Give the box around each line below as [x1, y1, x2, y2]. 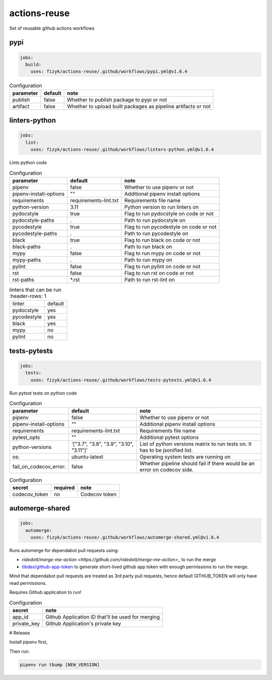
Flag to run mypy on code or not [124, 250, 201, 257]
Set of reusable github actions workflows [9, 25, 95, 31]
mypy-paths [12, 256, 41, 263]
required [53, 484, 75, 491]
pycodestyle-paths [12, 230, 57, 237]
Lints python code [9, 160, 47, 166]
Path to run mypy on [124, 256, 172, 263]
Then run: [9, 648, 30, 654]
